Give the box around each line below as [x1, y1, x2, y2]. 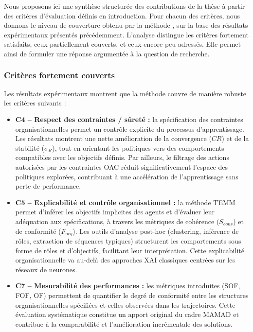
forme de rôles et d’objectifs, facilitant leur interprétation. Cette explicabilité [15, 245, 244, 255]
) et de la [221, 133, 249, 143]
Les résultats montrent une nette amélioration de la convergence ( [15, 133, 212, 143]
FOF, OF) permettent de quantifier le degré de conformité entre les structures [15, 290, 249, 300]
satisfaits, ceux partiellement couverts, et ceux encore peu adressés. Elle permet [4, 39, 241, 49]
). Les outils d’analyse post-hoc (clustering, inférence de [72, 226, 239, 236]
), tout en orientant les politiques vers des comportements [52, 142, 224, 153]
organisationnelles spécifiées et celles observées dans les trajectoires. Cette [15, 299, 235, 310]
